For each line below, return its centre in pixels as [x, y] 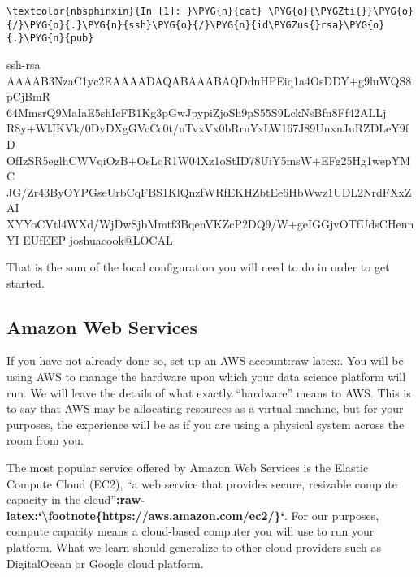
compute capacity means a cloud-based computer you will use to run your [191, 531]
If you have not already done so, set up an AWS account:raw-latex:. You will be [205, 360]
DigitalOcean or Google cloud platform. [105, 563]
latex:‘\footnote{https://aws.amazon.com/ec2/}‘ [146, 515]
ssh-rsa [24, 64]
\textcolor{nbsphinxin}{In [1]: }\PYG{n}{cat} [134, 11]
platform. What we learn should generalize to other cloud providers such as [194, 547]
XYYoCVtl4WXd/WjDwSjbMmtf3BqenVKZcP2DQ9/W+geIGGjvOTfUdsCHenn [210, 223]
